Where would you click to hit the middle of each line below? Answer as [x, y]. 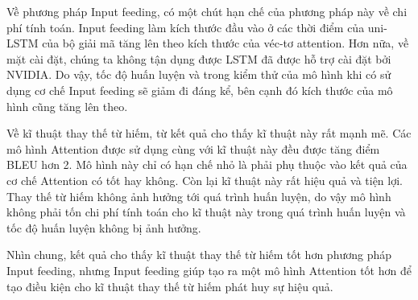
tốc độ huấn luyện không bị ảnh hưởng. [104, 227]
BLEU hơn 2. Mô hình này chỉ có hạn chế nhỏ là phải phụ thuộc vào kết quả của [207, 164]
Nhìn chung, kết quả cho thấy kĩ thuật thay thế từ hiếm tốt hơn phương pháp [199, 255]
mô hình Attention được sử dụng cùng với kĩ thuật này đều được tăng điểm [193, 148]
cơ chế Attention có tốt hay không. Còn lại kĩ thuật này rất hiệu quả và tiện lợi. [205, 180]
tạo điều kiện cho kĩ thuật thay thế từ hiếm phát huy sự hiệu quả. [170, 286]
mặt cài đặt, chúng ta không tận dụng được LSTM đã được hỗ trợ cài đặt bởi [199, 58]
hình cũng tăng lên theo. [67, 106]
